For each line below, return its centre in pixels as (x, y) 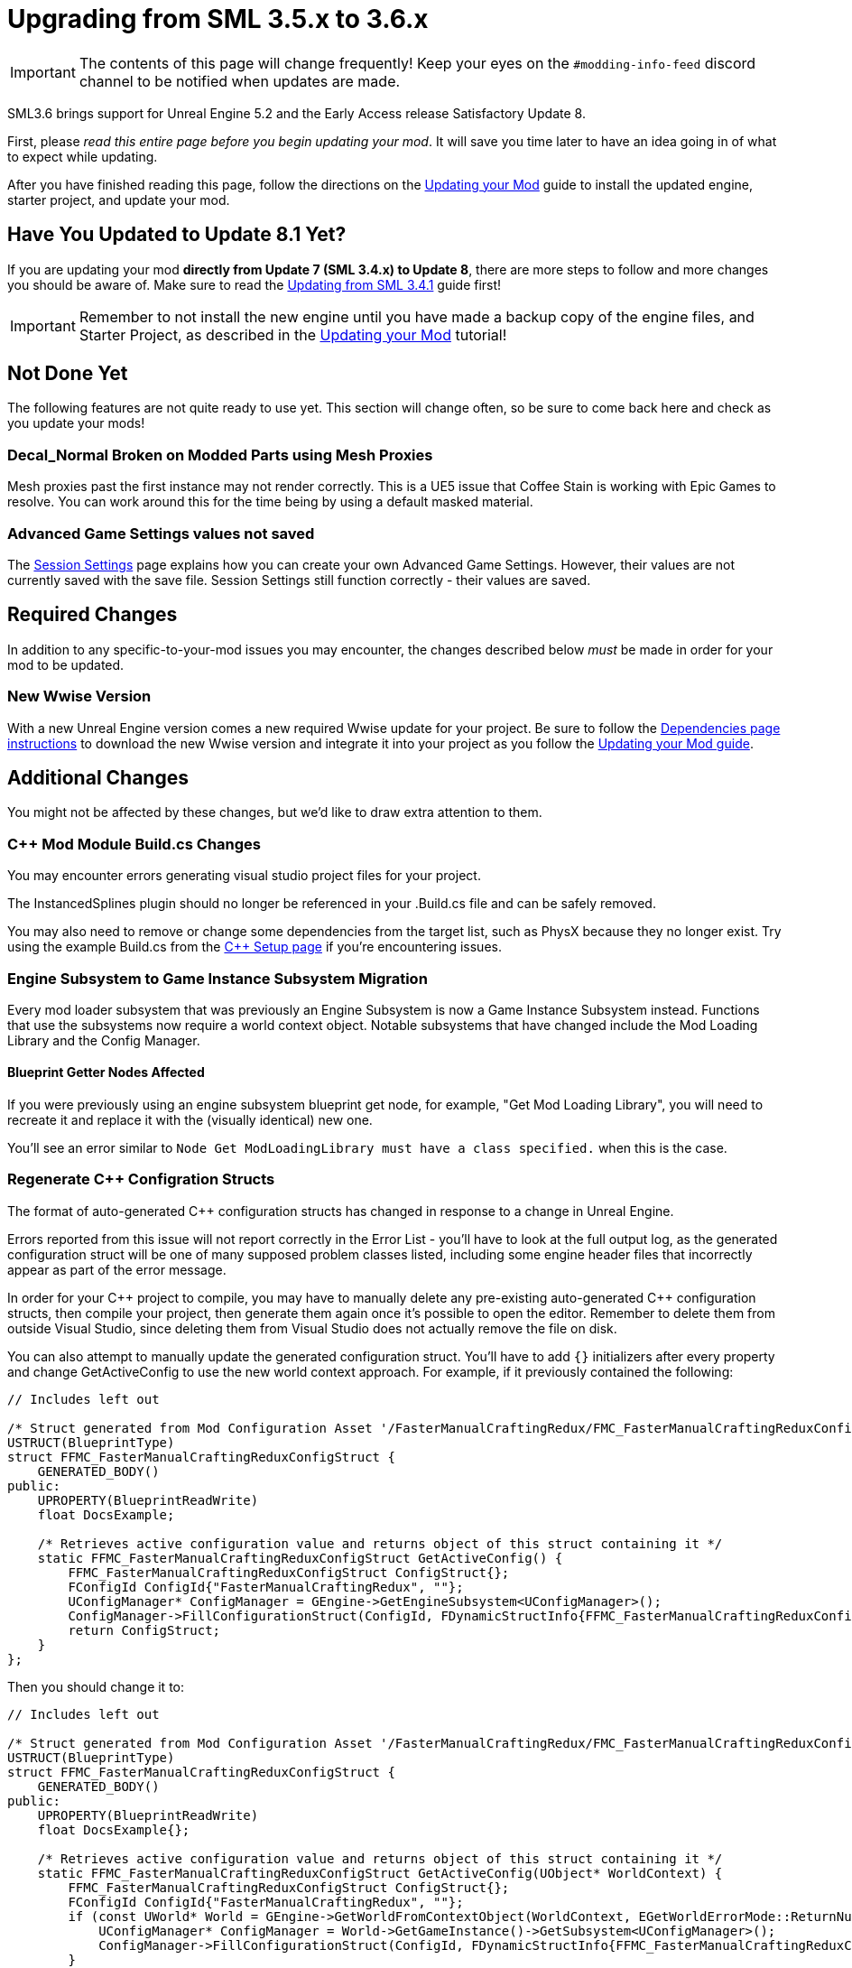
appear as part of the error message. (117, 1269)
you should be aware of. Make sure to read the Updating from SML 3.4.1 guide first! (255, 284)
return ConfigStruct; (144, 1630)
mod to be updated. (66, 664)
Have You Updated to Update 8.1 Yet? (177, 235)
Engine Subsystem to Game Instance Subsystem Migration (218, 978)
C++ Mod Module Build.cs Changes (134, 844)
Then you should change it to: (96, 1686)
